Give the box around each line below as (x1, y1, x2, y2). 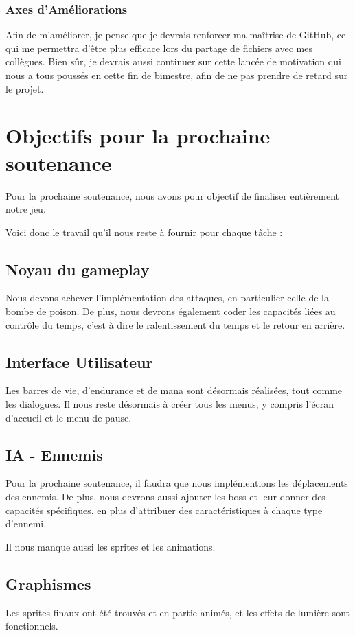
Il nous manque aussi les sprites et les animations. (5, 539, 216, 553)
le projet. (5, 81, 44, 95)
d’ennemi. (5, 516, 47, 531)
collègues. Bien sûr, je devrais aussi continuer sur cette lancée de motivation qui (5, 54, 341, 69)
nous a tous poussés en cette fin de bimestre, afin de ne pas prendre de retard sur (5, 68, 348, 82)
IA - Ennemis (5, 443, 103, 465)
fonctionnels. (5, 619, 58, 633)
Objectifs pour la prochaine (5, 122, 271, 150)
